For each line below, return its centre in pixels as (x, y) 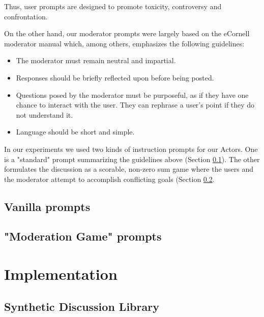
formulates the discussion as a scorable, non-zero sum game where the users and (129, 169)
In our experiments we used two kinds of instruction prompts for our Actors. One (131, 149)
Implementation (61, 274)
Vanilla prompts (47, 206)
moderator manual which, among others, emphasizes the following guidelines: (124, 43)
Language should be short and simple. (75, 132)
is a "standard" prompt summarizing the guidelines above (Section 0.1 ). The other (132, 159)
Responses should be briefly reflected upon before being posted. (115, 77)
